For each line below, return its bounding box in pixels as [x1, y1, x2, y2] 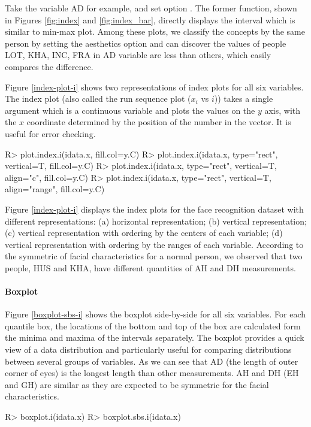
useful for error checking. [5, 127, 96, 140]
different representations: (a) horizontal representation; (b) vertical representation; [5, 214, 307, 227]
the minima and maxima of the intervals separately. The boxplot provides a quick [5, 331, 304, 344]
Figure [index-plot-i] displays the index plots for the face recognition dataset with [5, 202, 304, 215]
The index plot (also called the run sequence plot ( [5, 92, 191, 105]
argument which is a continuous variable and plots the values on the [5, 104, 255, 116]
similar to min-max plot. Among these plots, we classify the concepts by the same [5, 25, 306, 38]
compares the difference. [5, 60, 93, 72]
